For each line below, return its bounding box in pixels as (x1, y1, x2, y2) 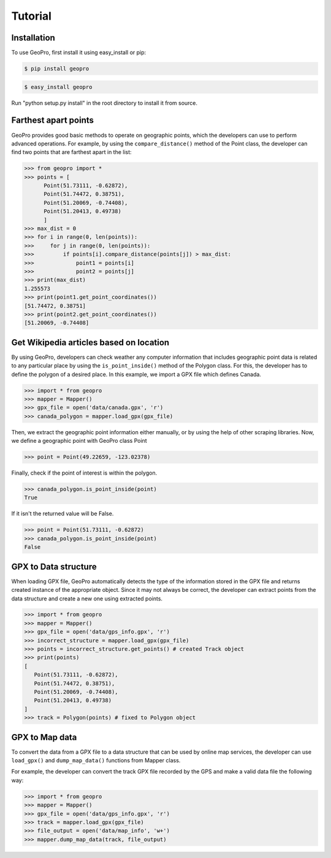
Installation (11, 33, 55, 43)
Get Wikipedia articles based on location (11, 337, 170, 348)
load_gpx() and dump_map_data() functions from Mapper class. (11, 757, 181, 764)
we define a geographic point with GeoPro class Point (11, 437, 147, 445)
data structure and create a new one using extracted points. (11, 595, 162, 602)
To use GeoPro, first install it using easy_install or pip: (11, 49, 146, 56)
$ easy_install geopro (24, 83, 93, 90)
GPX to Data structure (11, 561, 97, 572)
